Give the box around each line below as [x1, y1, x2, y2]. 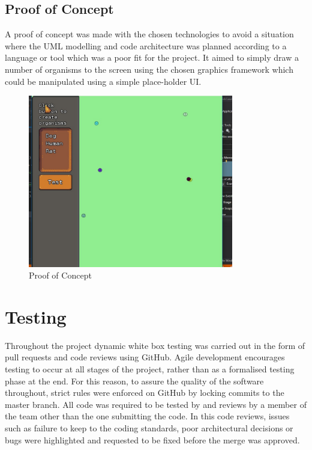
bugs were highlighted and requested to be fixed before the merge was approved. [5, 433, 300, 446]
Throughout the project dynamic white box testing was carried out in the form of [5, 339, 305, 351]
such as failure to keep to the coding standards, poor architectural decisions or [5, 422, 293, 434]
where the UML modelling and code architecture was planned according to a [5, 39, 287, 52]
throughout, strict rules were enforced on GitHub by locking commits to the [5, 386, 284, 399]
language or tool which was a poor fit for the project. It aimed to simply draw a [5, 51, 299, 64]
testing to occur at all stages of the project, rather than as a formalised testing [5, 363, 295, 375]
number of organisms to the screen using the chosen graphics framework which [5, 63, 293, 75]
